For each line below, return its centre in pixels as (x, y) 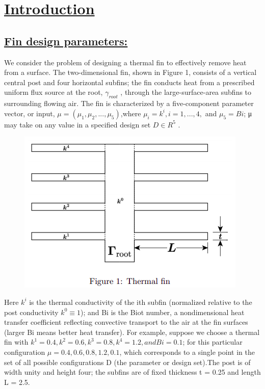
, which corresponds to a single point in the (187, 352)
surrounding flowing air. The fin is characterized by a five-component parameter (129, 103)
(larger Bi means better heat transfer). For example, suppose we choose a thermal (132, 332)
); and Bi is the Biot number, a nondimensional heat (162, 312)
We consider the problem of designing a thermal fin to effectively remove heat (125, 62)
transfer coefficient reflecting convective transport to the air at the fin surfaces (126, 322)
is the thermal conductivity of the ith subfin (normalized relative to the (141, 302)
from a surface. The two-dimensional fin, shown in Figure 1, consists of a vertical (130, 72)
